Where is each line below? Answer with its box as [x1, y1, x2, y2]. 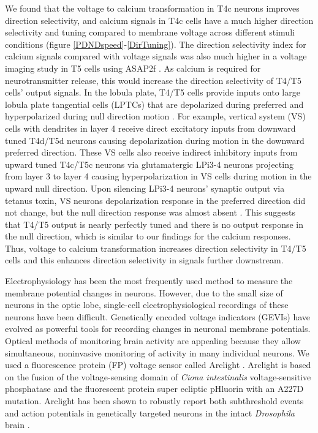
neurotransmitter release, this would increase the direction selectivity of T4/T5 [5, 73, 301, 86]
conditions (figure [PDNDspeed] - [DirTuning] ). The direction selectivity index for [5, 37, 306, 50]
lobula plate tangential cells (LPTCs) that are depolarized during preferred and [5, 97, 304, 110]
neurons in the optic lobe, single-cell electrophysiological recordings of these [5, 298, 289, 311]
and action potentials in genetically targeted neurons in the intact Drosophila [5, 406, 295, 419]
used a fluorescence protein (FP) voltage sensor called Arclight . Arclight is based [5, 358, 311, 371]
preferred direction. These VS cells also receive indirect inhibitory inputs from [5, 146, 298, 159]
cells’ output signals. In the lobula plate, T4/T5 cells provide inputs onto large [5, 86, 300, 99]
